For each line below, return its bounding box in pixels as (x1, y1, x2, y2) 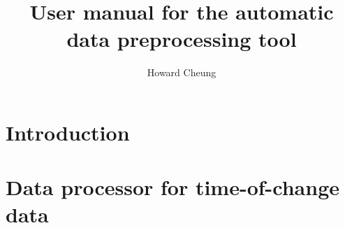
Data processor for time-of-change (6, 173, 340, 201)
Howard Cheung (147, 65, 216, 80)
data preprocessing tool (66, 24, 297, 53)
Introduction (6, 117, 130, 146)
